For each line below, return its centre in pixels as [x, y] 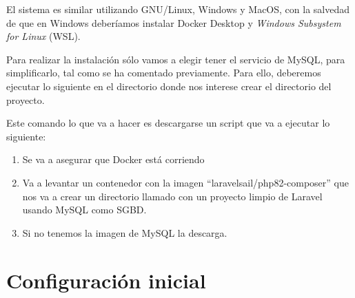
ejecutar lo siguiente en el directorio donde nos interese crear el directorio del [169, 86]
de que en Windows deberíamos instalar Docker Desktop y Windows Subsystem [174, 22]
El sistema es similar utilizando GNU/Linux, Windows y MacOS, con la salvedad [178, 9]
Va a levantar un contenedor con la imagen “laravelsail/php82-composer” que [185, 182]
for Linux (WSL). [43, 36]
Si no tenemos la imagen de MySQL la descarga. [125, 232]
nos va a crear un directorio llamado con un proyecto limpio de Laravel [172, 196]
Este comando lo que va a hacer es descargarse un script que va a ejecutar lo [168, 123]
